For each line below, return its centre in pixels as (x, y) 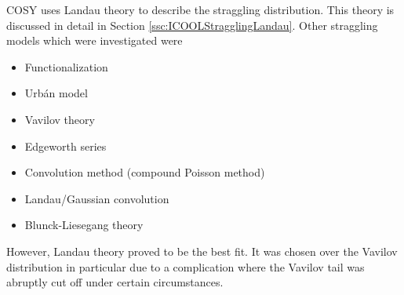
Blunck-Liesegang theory (84, 225)
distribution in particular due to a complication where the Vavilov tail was (186, 266)
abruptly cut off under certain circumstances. (115, 282)
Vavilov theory (60, 119)
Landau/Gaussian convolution (97, 198)
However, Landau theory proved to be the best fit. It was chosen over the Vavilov (202, 251)
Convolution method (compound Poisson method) (145, 172)
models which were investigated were (95, 40)
